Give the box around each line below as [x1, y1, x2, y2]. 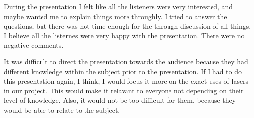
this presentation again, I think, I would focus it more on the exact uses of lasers [4, 76, 249, 86]
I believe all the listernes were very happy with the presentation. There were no [4, 30, 245, 40]
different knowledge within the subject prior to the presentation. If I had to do [4, 66, 242, 76]
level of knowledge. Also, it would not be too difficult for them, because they [4, 95, 236, 105]
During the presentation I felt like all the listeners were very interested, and [4, 1, 233, 11]
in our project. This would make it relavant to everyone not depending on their [4, 85, 244, 95]
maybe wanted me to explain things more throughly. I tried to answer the [4, 11, 227, 21]
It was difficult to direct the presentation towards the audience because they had [4, 56, 248, 66]
